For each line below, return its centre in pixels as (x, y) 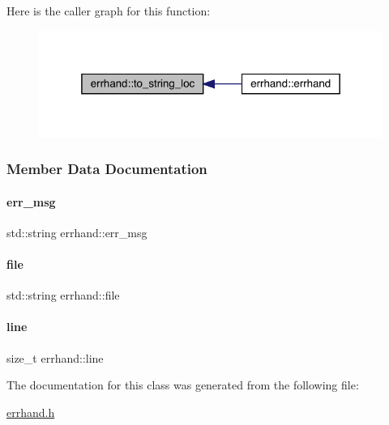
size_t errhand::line (55, 357)
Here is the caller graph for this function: (109, 11)
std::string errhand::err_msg (77, 232)
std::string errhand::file (63, 295)
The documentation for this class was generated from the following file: (183, 385)
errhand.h (31, 412)
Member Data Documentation (107, 169)
